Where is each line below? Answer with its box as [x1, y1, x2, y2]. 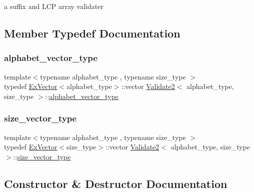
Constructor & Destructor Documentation [4, 175, 227, 191]
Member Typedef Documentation [4, 25, 180, 40]
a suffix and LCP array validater [4, 1, 103, 11]
